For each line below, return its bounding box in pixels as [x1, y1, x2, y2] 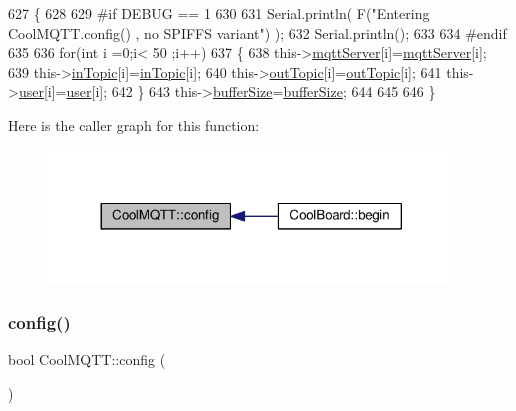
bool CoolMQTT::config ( [8, 349, 166, 369]
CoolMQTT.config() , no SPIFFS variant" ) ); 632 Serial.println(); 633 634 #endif [8, 22, 507, 43]
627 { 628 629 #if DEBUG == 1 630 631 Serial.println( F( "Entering [8, 3, 430, 23]
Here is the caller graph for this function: [8, 114, 260, 135]
